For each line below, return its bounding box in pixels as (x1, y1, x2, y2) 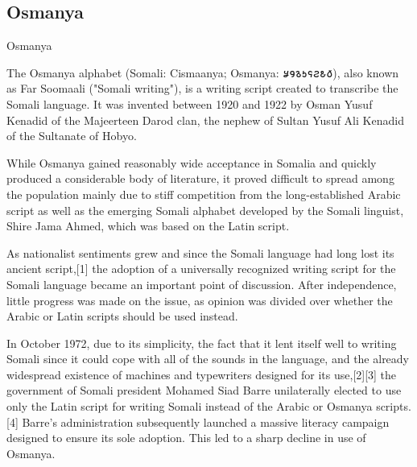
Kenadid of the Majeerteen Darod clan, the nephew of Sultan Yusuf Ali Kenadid (6, 111, 404, 128)
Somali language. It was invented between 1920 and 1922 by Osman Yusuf (6, 95, 373, 112)
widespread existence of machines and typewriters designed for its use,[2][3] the (6, 366, 397, 382)
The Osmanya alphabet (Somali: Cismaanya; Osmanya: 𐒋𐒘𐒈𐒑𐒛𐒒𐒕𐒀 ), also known (6, 64, 399, 81)
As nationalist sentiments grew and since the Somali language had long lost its (6, 244, 394, 261)
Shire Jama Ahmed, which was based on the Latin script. (6, 217, 290, 234)
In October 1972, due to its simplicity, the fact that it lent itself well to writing (6, 334, 397, 351)
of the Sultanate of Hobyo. (6, 127, 137, 144)
